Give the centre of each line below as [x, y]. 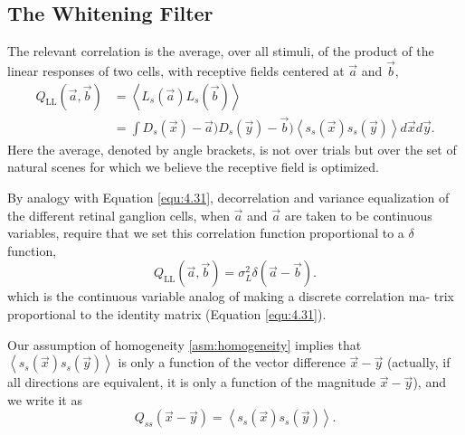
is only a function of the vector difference [232, 362]
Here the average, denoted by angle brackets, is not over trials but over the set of [232, 149]
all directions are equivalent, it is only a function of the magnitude [192, 382]
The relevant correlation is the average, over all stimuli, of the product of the [221, 51]
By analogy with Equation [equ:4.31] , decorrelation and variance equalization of [228, 198]
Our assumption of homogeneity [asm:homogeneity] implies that [185, 344]
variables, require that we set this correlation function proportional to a [206, 233]
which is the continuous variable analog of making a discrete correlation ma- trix [231, 296]
